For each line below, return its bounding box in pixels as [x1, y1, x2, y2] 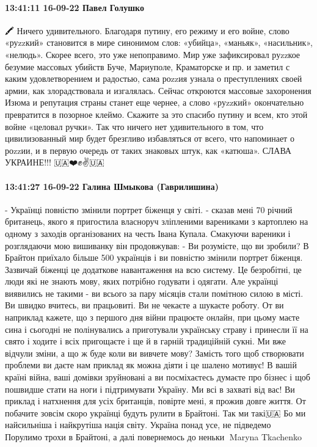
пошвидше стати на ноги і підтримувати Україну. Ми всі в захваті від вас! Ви [5, 382, 295, 395]
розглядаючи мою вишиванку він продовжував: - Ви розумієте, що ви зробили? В [5, 239, 309, 252]
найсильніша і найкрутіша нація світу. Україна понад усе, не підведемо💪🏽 [5, 418, 276, 431]
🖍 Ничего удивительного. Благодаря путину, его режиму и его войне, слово [5, 24, 290, 37]
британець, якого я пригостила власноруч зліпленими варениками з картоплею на [5, 215, 308, 228]
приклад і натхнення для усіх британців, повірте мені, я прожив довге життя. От [5, 394, 306, 407]
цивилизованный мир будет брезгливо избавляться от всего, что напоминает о [5, 132, 294, 145]
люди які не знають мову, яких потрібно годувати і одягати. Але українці [5, 275, 279, 288]
